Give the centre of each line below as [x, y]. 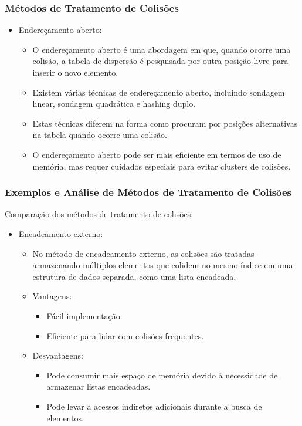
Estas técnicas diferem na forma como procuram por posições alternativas [165, 123]
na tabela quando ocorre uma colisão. [100, 135]
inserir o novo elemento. [75, 72]
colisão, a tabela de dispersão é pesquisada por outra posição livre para [160, 61]
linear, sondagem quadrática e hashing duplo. [114, 104]
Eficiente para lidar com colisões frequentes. [125, 335]
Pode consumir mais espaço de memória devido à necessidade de [162, 375]
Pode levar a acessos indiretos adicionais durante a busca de [154, 406]
